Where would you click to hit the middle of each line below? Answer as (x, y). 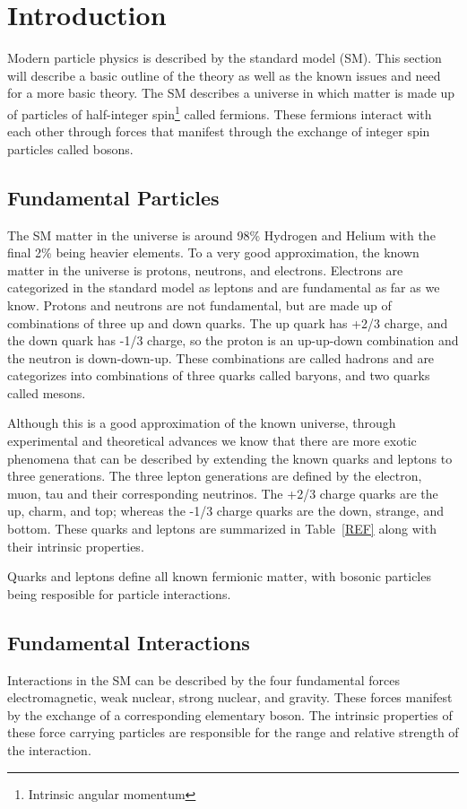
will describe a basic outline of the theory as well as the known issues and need (224, 75)
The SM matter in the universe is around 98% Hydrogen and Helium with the (221, 235)
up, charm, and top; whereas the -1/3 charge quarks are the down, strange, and (225, 511)
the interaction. (49, 750)
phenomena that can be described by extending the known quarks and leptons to (230, 458)
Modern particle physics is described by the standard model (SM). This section (225, 58)
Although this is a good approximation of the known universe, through (202, 423)
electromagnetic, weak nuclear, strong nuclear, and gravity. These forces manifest (230, 697)
